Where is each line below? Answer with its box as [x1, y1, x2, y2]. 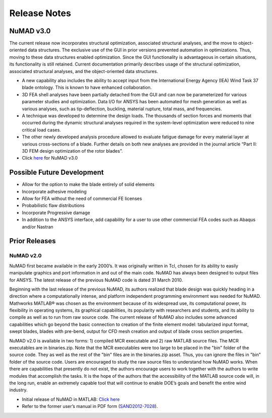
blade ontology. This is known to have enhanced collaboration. [22, 85, 152, 91]
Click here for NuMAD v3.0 [22, 155, 78, 161]
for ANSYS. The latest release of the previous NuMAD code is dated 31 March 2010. [9, 277, 183, 283]
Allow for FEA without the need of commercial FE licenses [22, 195, 142, 201]
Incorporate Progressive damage [22, 210, 90, 216]
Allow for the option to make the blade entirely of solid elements [22, 181, 155, 187]
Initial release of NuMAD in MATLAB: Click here [22, 396, 120, 402]
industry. [9, 387, 28, 393]
